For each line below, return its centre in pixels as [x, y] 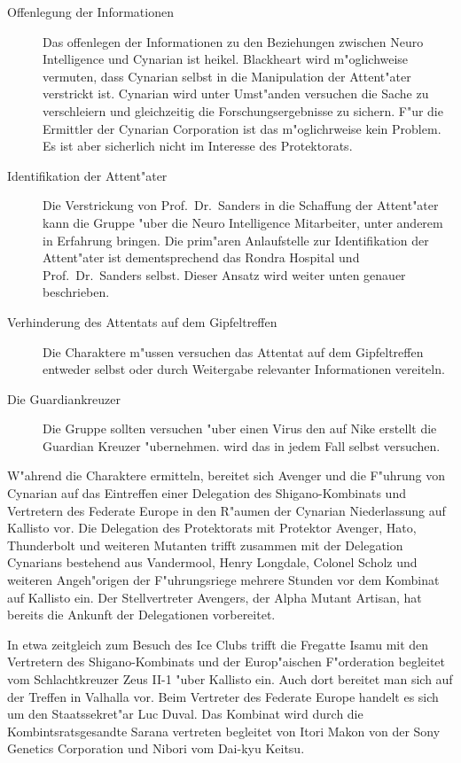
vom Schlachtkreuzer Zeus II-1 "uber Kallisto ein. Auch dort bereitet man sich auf [230, 679]
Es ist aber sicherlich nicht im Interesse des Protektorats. [198, 146]
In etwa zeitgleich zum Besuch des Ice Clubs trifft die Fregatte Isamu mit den [218, 644]
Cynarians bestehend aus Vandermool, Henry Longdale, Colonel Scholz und [212, 562]
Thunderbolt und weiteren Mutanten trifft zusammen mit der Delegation [205, 545]
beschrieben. [76, 292]
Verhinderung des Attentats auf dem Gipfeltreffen [142, 321]
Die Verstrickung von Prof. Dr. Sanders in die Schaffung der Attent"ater [241, 205]
